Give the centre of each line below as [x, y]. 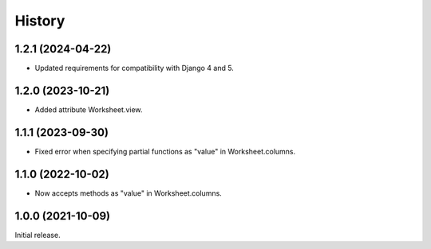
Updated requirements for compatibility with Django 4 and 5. [134, 68]
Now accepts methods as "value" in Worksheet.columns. [129, 193]
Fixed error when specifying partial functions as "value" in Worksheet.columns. [165, 151]
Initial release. [38, 235]
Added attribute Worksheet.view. [89, 109]
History [40, 21]
